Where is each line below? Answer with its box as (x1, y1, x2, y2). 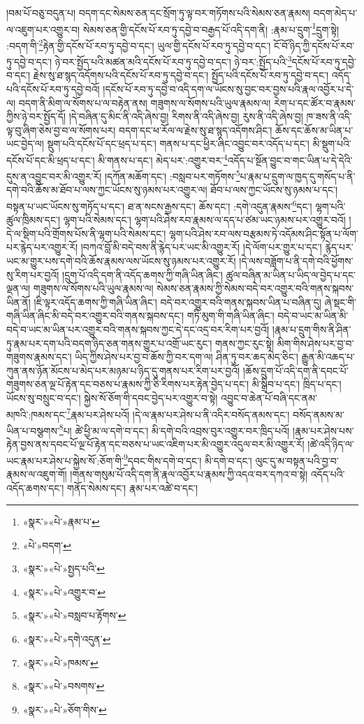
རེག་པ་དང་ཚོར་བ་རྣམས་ (273, 95, 356, 110)
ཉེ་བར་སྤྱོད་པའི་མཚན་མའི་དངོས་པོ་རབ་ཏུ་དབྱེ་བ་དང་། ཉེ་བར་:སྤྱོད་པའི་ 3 (54, 52, 292, 68)
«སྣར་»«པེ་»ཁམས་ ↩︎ (22, 655, 99, 669)
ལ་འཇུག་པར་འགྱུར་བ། (6, 22, 80, 36)
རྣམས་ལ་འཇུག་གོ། (6, 466, 67, 481)
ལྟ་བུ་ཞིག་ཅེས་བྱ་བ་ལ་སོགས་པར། (6, 122, 116, 137)
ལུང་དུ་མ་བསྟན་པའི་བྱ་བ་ (255, 453, 339, 468)
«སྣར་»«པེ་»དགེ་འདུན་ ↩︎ (22, 632, 111, 646)
